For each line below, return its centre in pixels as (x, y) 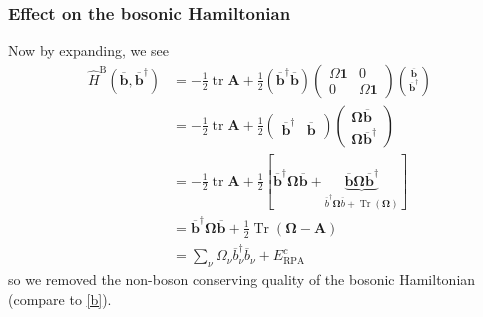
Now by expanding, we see (89, 50)
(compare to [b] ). (60, 298)
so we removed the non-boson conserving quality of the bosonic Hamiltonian (242, 279)
